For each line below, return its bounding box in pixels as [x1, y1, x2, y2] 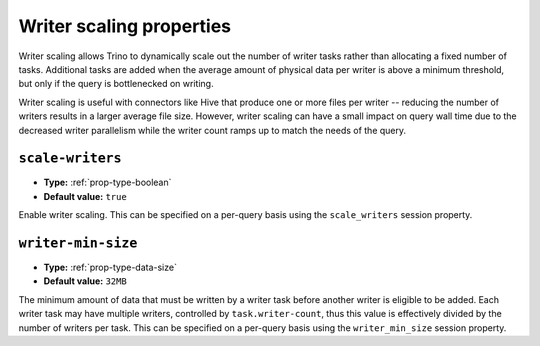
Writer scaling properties [18, 15, 232, 37]
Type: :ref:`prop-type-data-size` [43, 261, 177, 274]
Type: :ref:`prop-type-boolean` [43, 176, 172, 189]
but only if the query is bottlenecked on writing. [18, 78, 214, 90]
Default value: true [43, 190, 127, 202]
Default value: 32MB [43, 275, 127, 287]
